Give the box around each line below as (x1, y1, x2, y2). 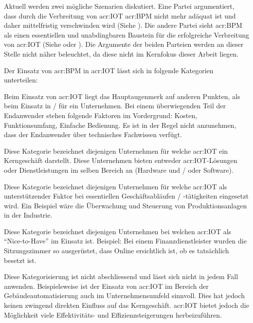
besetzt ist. (4, 255, 36, 265)
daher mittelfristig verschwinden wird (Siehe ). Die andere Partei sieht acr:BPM (4, 20, 242, 30)
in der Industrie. (4, 210, 53, 220)
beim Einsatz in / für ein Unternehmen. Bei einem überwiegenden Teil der (4, 101, 226, 111)
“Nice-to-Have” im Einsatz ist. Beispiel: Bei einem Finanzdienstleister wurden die (4, 236, 247, 246)
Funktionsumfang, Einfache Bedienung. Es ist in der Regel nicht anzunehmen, (4, 120, 236, 130)
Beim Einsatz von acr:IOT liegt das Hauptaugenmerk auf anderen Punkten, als (4, 91, 240, 101)
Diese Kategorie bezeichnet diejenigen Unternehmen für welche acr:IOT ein (4, 145, 228, 156)
